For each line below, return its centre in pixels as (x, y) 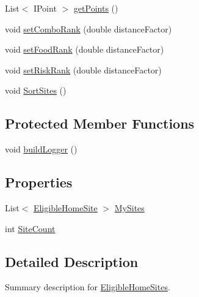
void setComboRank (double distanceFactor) (89, 28)
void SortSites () (36, 90)
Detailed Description (72, 261)
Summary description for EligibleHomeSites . (88, 287)
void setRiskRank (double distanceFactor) (83, 70)
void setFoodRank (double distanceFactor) (85, 49)
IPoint (45, 8)
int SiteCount (30, 228)
